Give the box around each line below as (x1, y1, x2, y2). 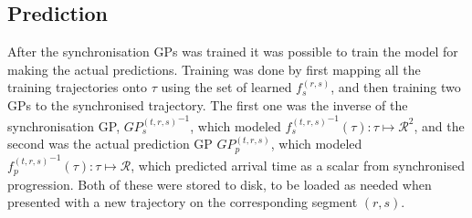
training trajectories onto (7, 78, 148, 97)
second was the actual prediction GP (7, 134, 213, 153)
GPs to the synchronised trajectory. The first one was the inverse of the (7, 95, 408, 114)
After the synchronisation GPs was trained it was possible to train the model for (7, 42, 458, 61)
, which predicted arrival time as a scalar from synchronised (131, 156, 465, 175)
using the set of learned (161, 78, 292, 97)
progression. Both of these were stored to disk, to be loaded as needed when (7, 174, 432, 193)
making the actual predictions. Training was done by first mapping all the (7, 59, 421, 78)
